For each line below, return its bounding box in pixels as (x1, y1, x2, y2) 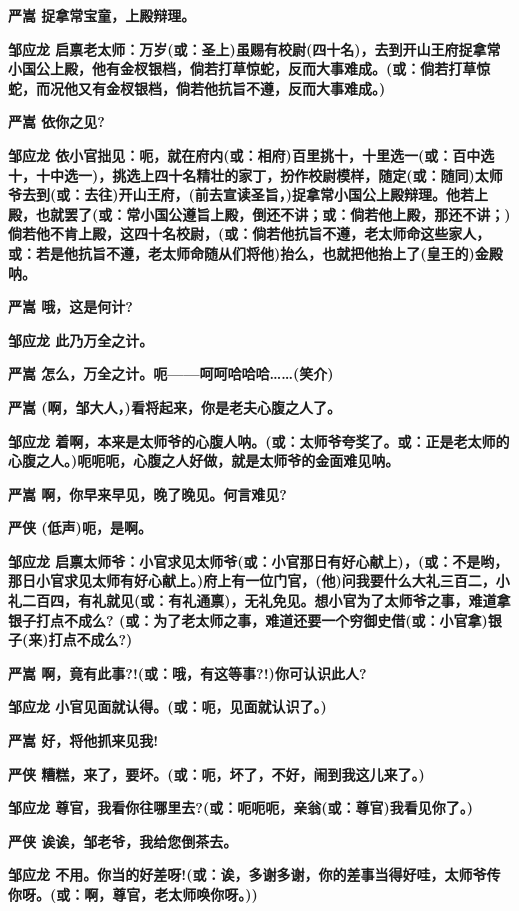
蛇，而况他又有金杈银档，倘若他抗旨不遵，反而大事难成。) (8, 77, 386, 98)
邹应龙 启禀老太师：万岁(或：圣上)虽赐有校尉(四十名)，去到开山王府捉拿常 (8, 38, 501, 59)
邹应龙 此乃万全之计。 (8, 329, 154, 350)
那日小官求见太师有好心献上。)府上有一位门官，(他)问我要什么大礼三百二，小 (8, 570, 510, 591)
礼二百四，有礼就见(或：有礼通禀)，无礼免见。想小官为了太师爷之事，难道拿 (8, 590, 511, 611)
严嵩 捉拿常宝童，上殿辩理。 (8, 5, 196, 25)
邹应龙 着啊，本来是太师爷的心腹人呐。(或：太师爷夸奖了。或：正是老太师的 (8, 430, 510, 451)
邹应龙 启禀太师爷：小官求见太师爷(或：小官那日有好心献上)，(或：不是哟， (8, 550, 509, 571)
